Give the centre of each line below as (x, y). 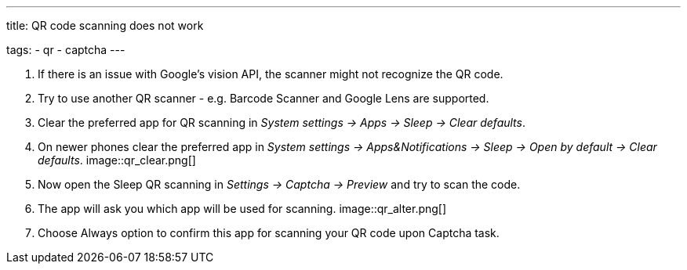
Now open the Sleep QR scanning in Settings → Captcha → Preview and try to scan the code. (279, 184)
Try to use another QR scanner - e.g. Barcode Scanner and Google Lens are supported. (264, 98)
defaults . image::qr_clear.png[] (117, 160)
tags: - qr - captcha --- (66, 50)
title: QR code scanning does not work (105, 25)
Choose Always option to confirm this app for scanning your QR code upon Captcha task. (269, 233)
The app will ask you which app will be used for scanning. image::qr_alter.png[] (242, 209)
